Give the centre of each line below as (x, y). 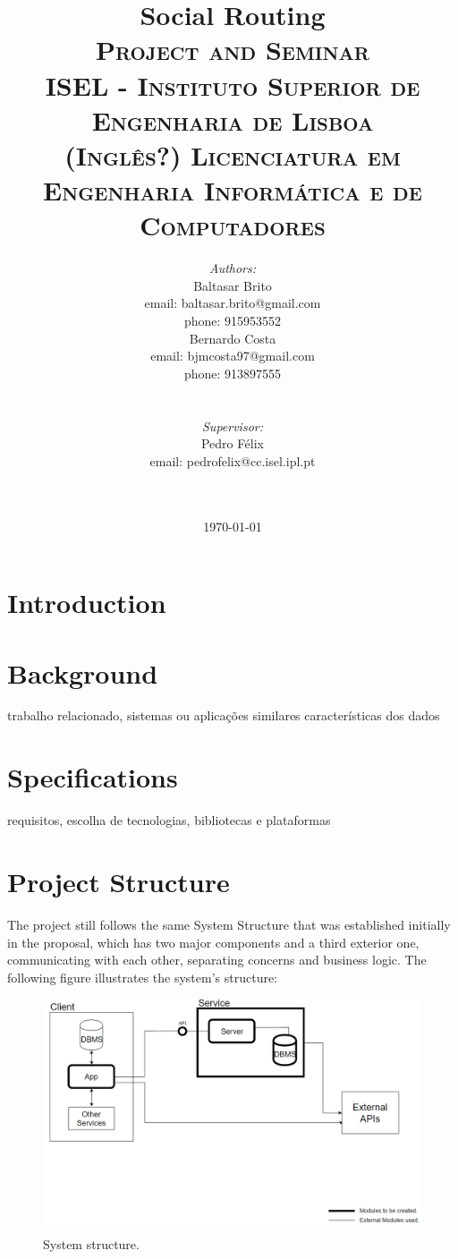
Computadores (233, 225)
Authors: (233, 268)
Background (83, 672)
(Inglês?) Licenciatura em (233, 154)
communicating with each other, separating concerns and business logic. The (217, 960)
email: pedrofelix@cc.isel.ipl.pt (233, 460)
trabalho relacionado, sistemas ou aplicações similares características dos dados (224, 715)
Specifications (93, 777)
